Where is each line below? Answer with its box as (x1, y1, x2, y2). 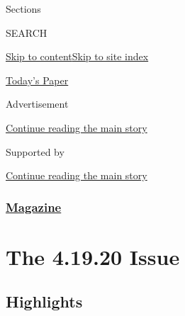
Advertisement (6, 96, 69, 111)
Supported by (6, 144, 65, 159)
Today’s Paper (6, 72, 69, 87)
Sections (6, 1, 41, 16)
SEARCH (6, 25, 47, 40)
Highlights (6, 290, 83, 312)
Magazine (6, 198, 62, 215)
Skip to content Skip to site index (6, 49, 149, 64)
